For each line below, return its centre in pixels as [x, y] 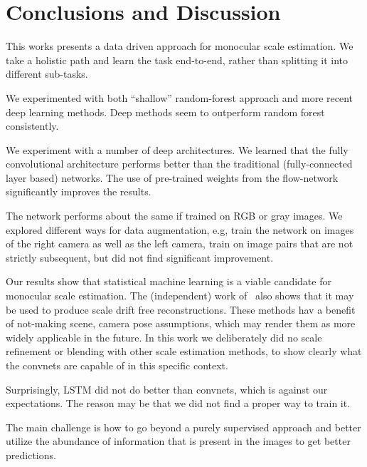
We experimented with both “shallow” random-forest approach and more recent [180, 97]
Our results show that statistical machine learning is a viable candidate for [169, 281]
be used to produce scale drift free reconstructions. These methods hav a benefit [181, 309]
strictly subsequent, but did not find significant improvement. [140, 257]
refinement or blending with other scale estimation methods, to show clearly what [184, 351]
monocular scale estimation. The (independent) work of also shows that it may [180, 296]
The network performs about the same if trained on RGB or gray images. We [174, 216]
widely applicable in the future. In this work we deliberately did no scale [164, 337]
